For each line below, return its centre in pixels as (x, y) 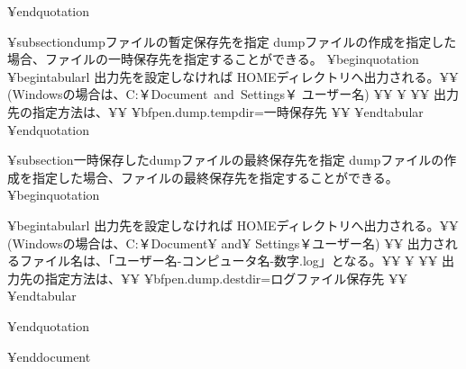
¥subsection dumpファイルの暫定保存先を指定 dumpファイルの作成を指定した (232, 41)
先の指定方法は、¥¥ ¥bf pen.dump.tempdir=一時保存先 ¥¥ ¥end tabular (215, 111)
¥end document (49, 356)
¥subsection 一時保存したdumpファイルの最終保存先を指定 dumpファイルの (226, 160)
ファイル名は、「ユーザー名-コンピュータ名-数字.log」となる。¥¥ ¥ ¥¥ (228, 261)
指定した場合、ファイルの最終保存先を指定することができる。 (215, 177)
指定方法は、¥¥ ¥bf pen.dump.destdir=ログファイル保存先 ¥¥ (226, 278)
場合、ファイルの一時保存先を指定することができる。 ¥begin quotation (213, 59)
